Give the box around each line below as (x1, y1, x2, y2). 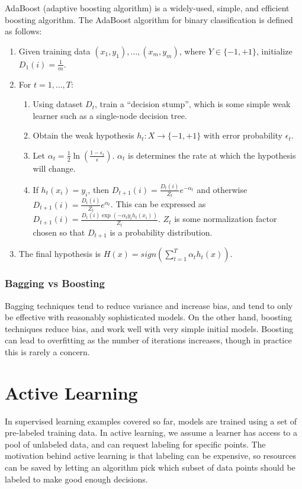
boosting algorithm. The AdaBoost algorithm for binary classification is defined (5, 13, 293, 25)
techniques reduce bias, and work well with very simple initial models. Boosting (5, 322, 294, 334)
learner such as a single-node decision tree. (33, 109, 187, 121)
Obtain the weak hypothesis (33, 129, 134, 141)
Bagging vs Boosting (5, 276, 105, 291)
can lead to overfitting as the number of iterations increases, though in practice (5, 334, 292, 346)
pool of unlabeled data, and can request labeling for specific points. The (5, 437, 266, 450)
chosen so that (33, 226, 85, 238)
